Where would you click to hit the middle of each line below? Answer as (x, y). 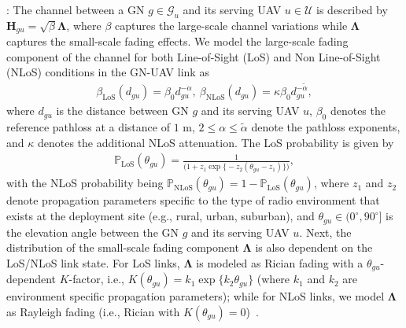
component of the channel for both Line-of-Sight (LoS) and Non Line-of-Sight (194, 56)
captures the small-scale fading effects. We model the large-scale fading (177, 41)
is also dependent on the (314, 247)
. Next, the (325, 232)
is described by (352, 9)
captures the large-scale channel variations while (231, 25)
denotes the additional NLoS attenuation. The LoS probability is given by (216, 142)
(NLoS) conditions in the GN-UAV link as (108, 72)
